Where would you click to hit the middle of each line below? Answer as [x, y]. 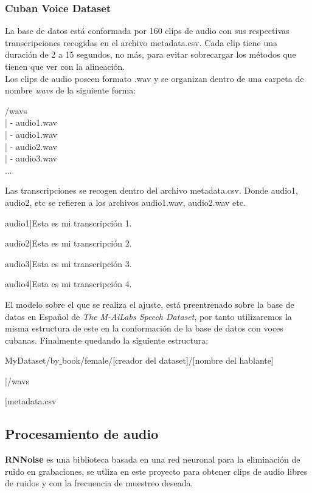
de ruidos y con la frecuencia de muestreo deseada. [99, 483]
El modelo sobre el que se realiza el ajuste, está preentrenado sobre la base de [150, 304]
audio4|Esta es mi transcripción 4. [68, 284]
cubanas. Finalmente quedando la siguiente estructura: [107, 340]
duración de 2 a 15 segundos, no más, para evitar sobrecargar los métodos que [151, 54]
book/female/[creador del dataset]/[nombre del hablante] [168, 360]
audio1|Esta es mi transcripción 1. [68, 223]
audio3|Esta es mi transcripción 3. [68, 263]
